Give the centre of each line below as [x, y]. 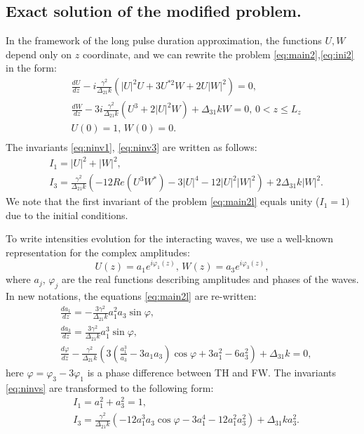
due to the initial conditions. [67, 215]
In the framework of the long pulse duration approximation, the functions [164, 40]
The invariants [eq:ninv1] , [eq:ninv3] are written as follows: [132, 147]
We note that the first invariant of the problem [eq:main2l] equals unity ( [163, 201]
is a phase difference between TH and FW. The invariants [212, 372]
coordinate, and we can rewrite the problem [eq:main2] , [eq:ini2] [218, 54]
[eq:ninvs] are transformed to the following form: [110, 387]
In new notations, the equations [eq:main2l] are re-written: [131, 295]
